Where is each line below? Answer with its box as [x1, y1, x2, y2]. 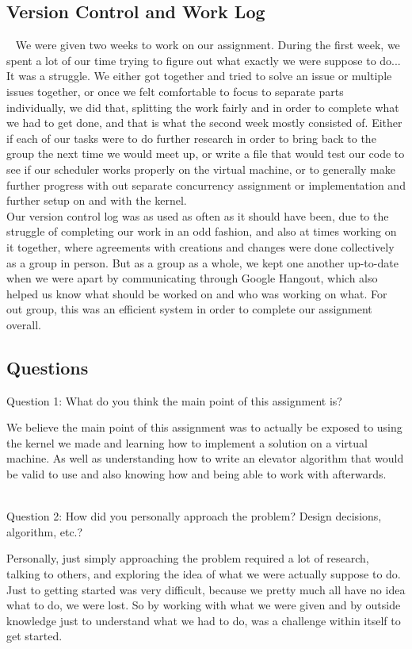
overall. [6, 316, 41, 332]
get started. [6, 628, 63, 644]
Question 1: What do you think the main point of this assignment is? [6, 392, 342, 409]
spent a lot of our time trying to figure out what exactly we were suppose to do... [6, 52, 401, 68]
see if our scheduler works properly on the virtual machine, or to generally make [6, 160, 395, 177]
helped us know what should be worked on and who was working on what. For [6, 285, 387, 301]
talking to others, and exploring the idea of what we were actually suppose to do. [6, 566, 401, 582]
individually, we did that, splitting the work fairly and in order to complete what [6, 98, 399, 115]
